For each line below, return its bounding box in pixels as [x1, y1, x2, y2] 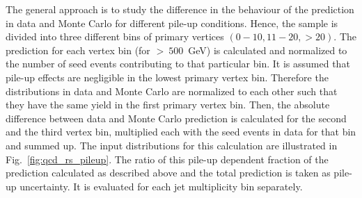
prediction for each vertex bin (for [6, 42, 150, 57]
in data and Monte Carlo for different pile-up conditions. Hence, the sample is [6, 15, 338, 30]
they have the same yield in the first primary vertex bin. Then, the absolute [6, 97, 330, 112]
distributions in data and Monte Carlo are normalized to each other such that [6, 83, 338, 98]
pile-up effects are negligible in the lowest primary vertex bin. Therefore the [6, 69, 329, 84]
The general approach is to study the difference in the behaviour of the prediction [6, 2, 354, 16]
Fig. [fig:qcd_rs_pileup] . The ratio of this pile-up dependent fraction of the [6, 151, 329, 166]
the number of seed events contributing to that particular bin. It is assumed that [6, 56, 350, 71]
